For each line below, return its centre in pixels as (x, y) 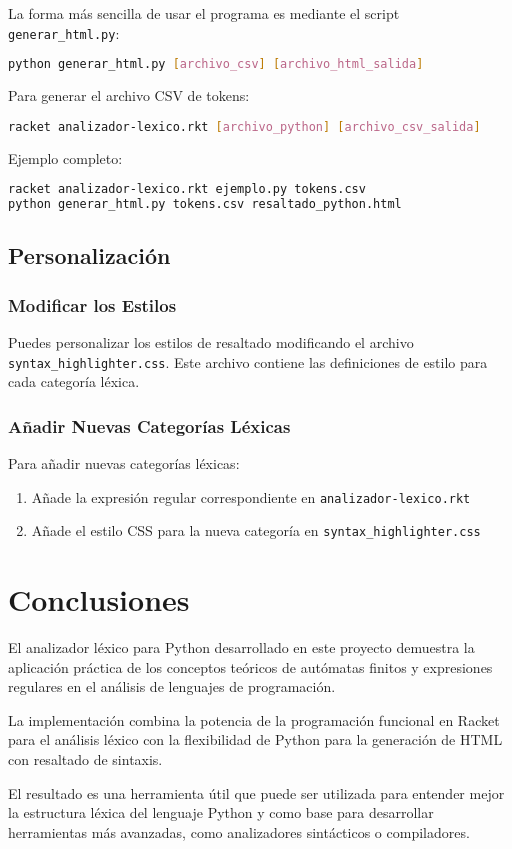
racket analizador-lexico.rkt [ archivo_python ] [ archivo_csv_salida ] (244, 126)
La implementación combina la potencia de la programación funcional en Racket (254, 719)
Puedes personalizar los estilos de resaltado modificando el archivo (211, 341)
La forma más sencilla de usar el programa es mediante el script (204, 13)
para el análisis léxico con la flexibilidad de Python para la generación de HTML (255, 739)
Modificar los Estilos (92, 304)
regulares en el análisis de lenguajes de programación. (172, 686)
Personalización (89, 255)
